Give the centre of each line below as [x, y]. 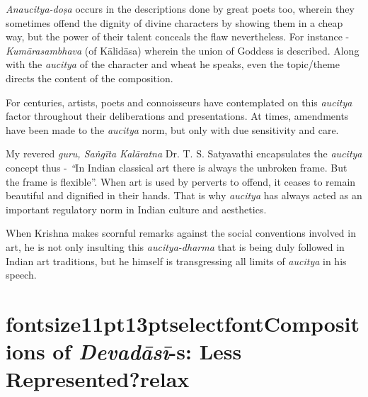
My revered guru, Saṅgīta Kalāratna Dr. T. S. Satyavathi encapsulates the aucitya [184, 153]
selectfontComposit [265, 323]
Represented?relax [98, 379]
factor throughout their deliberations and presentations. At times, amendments [177, 116]
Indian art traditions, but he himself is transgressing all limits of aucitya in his [176, 261]
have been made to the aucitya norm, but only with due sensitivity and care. [172, 129]
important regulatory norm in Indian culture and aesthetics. [136, 209]
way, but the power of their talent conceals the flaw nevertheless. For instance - [178, 37]
